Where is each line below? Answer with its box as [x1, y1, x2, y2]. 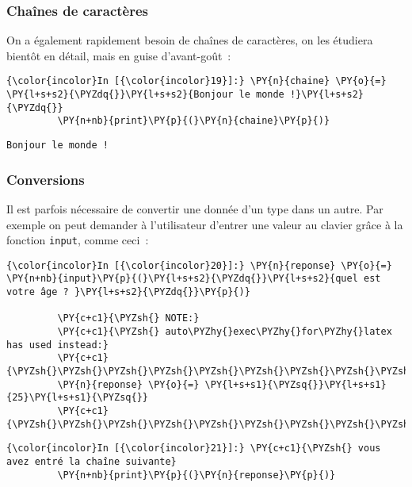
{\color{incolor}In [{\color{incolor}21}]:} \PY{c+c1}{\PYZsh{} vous [6, 443, 381, 454]
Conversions [6, 169, 85, 189]
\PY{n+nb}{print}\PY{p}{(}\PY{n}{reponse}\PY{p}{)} [57, 469, 336, 481]
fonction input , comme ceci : [6, 232, 149, 248]
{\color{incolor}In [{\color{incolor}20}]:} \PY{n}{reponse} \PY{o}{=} [6, 259, 392, 271]
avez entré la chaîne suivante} [6, 455, 177, 467]
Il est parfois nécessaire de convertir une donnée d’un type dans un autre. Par [6, 200, 383, 217]
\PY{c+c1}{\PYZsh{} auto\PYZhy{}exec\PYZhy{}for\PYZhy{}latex [57, 326, 392, 338]
